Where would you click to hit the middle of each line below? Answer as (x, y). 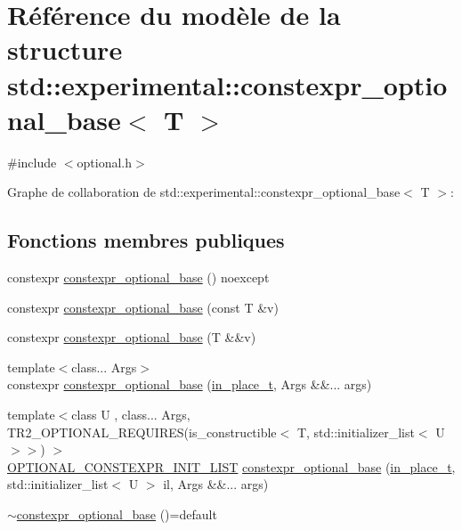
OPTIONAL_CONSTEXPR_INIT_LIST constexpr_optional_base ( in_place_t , (231, 466)
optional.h (105, 162)
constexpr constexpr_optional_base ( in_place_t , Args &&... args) (190, 384)
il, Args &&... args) (216, 484)
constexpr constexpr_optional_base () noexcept (138, 277)
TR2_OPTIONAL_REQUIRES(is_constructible (142, 432)
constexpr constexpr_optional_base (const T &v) (143, 307)
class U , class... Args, (131, 415)
